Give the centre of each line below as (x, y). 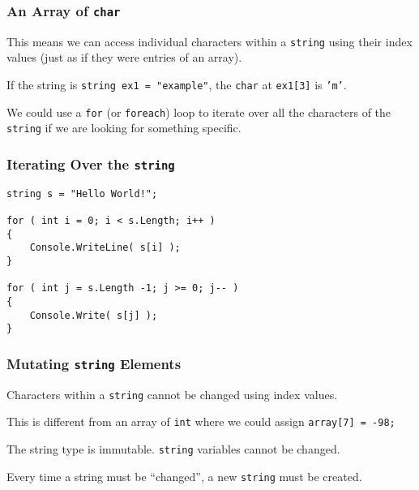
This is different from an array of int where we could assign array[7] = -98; (201, 421)
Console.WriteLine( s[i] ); (105, 248)
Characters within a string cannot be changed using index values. (172, 394)
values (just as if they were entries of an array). (124, 57)
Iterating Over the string (91, 163)
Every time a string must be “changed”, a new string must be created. (184, 476)
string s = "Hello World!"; (82, 193)
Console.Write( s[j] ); (94, 315)
